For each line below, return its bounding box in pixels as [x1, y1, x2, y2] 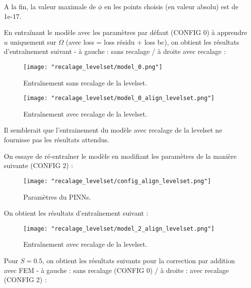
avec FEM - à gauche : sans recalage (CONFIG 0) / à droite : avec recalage [4, 265, 229, 275]
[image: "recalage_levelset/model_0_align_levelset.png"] [23, 95, 215, 102]
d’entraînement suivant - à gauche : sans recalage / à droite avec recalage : [4, 46, 226, 56]
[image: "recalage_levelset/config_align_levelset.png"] [23, 177, 211, 185]
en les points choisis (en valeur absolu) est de [104, 1, 238, 11]
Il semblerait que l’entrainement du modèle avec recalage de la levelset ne [4, 125, 222, 135]
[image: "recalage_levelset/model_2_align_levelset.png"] [23, 225, 215, 232]
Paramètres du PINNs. [23, 191, 91, 202]
